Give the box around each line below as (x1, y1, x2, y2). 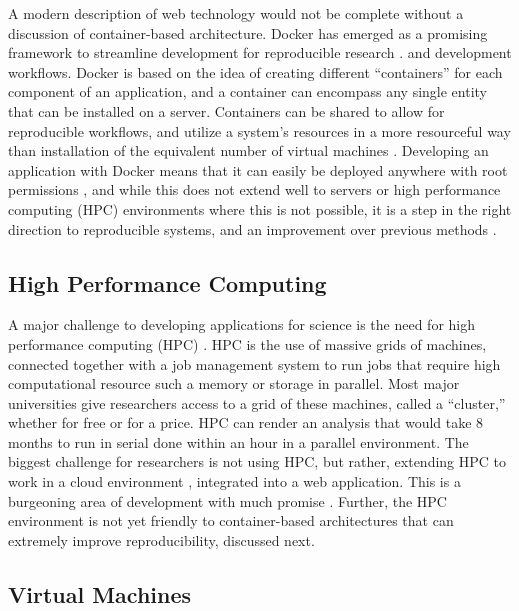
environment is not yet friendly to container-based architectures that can (8, 510, 454, 531)
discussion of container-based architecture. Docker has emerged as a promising (8, 22, 488, 43)
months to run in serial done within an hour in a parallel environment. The (8, 431, 469, 452)
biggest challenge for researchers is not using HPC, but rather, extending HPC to (8, 451, 507, 472)
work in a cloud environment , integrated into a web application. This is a (8, 471, 461, 492)
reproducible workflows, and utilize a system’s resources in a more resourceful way (8, 120, 511, 141)
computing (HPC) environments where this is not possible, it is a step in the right (8, 198, 512, 219)
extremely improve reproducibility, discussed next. (8, 529, 315, 550)
